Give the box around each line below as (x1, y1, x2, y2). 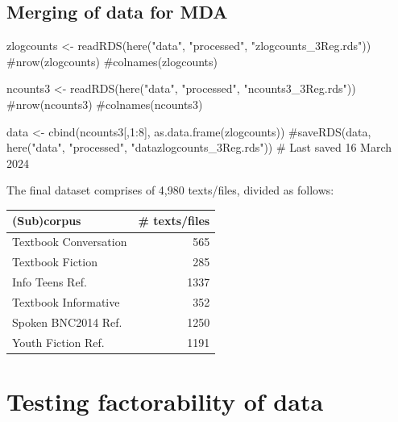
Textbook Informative (12, 293, 120, 310)
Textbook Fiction (12, 253, 97, 270)
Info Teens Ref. (12, 273, 87, 290)
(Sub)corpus (12, 212, 81, 229)
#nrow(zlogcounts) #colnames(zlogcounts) (6, 52, 218, 69)
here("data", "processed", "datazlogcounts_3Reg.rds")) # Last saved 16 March (6, 139, 392, 156)
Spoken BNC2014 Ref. (12, 313, 122, 330)
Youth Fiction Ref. (12, 333, 105, 350)
